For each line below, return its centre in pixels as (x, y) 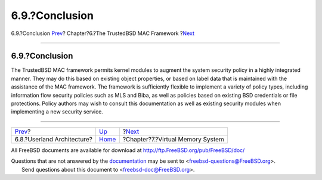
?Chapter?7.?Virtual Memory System (174, 139)
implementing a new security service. (57, 112)
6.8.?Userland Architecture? (53, 139)
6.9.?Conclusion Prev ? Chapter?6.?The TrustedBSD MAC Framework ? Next (103, 33)
